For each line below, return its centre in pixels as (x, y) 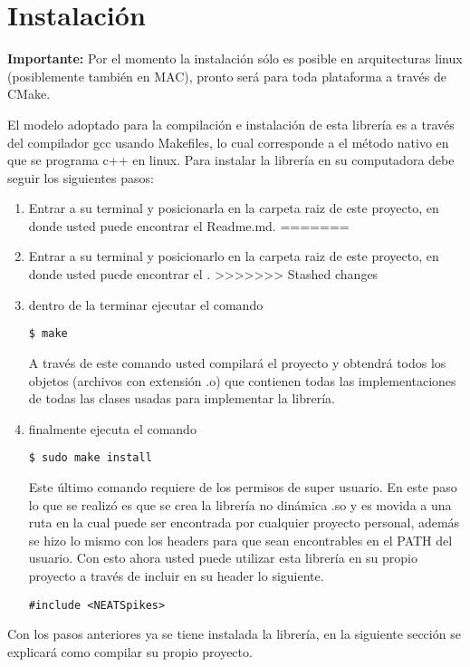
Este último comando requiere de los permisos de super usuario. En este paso (243, 486)
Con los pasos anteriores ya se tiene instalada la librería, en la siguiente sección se (234, 634)
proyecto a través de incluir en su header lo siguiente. (176, 575)
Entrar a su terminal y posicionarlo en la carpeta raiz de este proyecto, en (234, 256)
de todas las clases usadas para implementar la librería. (182, 398)
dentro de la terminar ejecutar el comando (146, 304)
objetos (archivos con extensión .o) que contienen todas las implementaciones (242, 380)
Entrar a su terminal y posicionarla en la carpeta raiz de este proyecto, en (234, 208)
